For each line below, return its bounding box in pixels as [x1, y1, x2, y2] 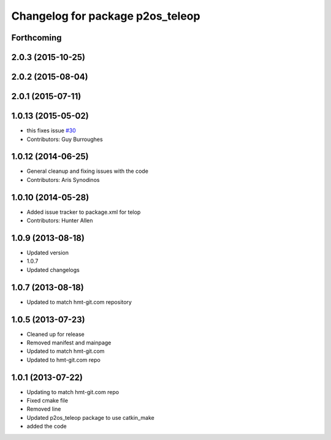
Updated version [26, 249, 69, 257]
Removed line [26, 405, 61, 413]
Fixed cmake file [26, 397, 69, 404]
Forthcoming [11, 32, 62, 43]
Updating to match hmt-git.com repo [26, 388, 120, 395]
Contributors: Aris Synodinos [26, 176, 100, 183]
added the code [26, 423, 67, 430]
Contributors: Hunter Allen [26, 217, 93, 224]
